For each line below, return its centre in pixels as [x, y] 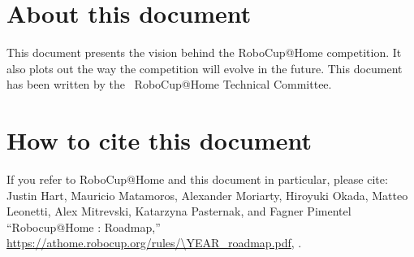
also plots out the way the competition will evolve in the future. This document [205, 68]
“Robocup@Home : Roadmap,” [84, 227]
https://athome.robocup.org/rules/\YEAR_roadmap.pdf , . [154, 243]
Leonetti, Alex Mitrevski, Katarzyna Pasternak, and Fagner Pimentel [179, 211]
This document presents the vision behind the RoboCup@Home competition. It [204, 52]
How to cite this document [159, 140]
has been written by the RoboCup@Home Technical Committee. [169, 84]
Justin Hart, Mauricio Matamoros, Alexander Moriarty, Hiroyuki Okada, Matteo [207, 195]
